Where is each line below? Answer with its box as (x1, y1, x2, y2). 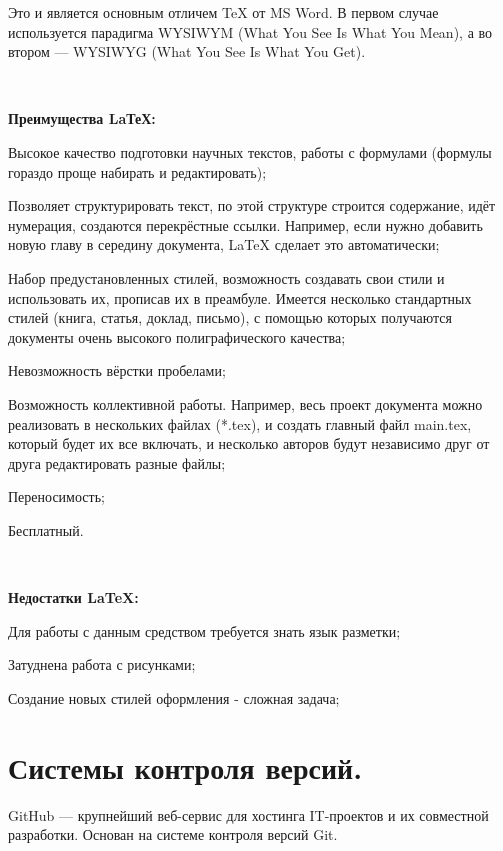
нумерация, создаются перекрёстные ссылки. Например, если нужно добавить (8, 214, 483, 235)
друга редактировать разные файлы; (8, 452, 226, 473)
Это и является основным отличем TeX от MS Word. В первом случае (8, 2, 439, 22)
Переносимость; (8, 486, 105, 507)
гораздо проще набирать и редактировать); (8, 161, 267, 182)
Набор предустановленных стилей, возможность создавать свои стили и (8, 267, 445, 288)
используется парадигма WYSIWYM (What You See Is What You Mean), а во (8, 21, 493, 42)
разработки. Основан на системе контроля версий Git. (8, 824, 338, 845)
